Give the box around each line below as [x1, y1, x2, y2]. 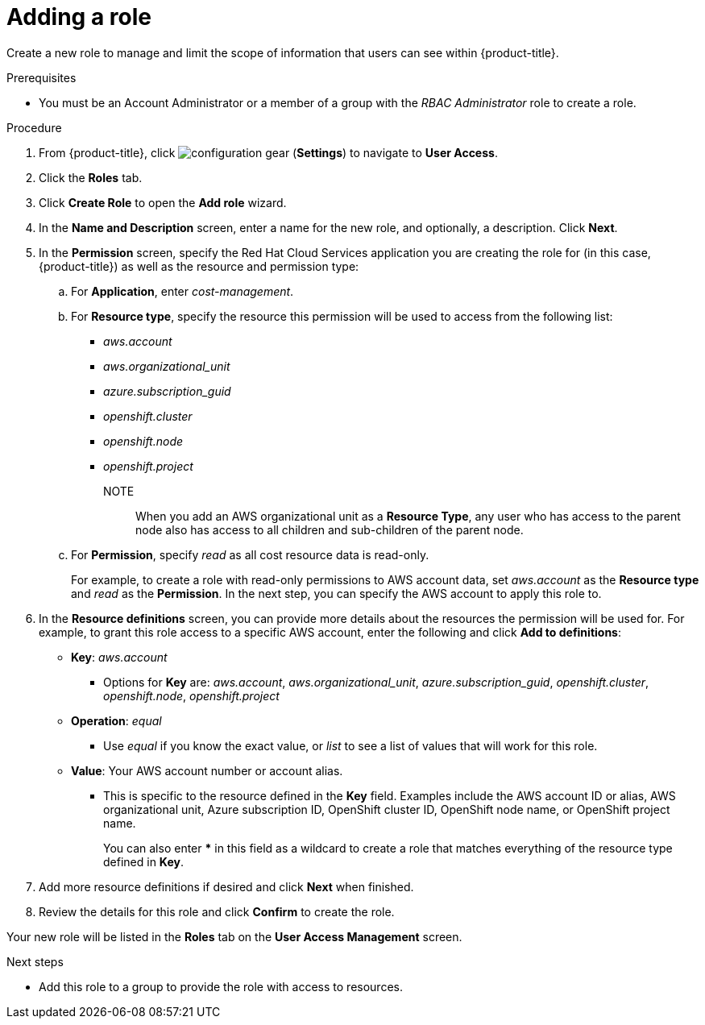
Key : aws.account [71, 649, 168, 664]
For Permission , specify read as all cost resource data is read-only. [71, 547, 429, 562]
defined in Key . [103, 854, 184, 869]
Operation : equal [71, 713, 162, 728]
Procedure [6, 120, 62, 135]
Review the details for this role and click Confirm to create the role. [39, 904, 395, 919]
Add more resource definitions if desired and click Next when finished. [39, 879, 414, 894]
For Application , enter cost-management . [71, 284, 294, 298]
